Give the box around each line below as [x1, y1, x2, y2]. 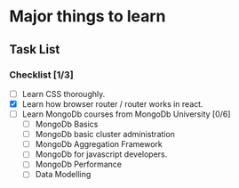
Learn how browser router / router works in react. [21, 98, 203, 109]
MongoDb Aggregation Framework [35, 139, 163, 150]
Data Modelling [35, 169, 92, 180]
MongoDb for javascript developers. [35, 149, 168, 159]
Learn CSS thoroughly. [21, 88, 106, 99]
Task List [9, 42, 60, 57]
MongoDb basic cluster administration [35, 129, 176, 140]
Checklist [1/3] [9, 69, 74, 81]
